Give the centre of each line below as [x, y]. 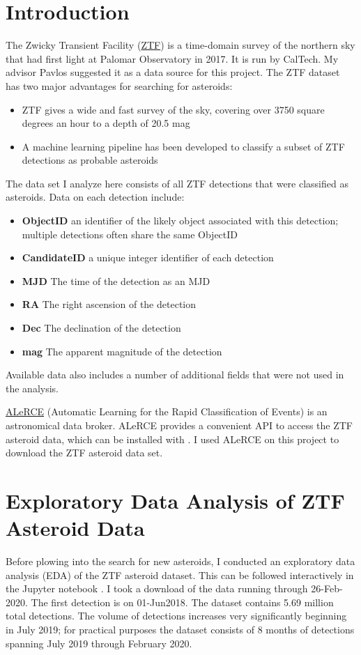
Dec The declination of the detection [101, 328]
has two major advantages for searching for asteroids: [119, 85]
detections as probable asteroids [90, 160]
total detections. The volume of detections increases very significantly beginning [176, 616]
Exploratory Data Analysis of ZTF [175, 500]
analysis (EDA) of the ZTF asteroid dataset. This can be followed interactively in [180, 575]
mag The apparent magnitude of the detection [122, 351]
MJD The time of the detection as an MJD [116, 280]
